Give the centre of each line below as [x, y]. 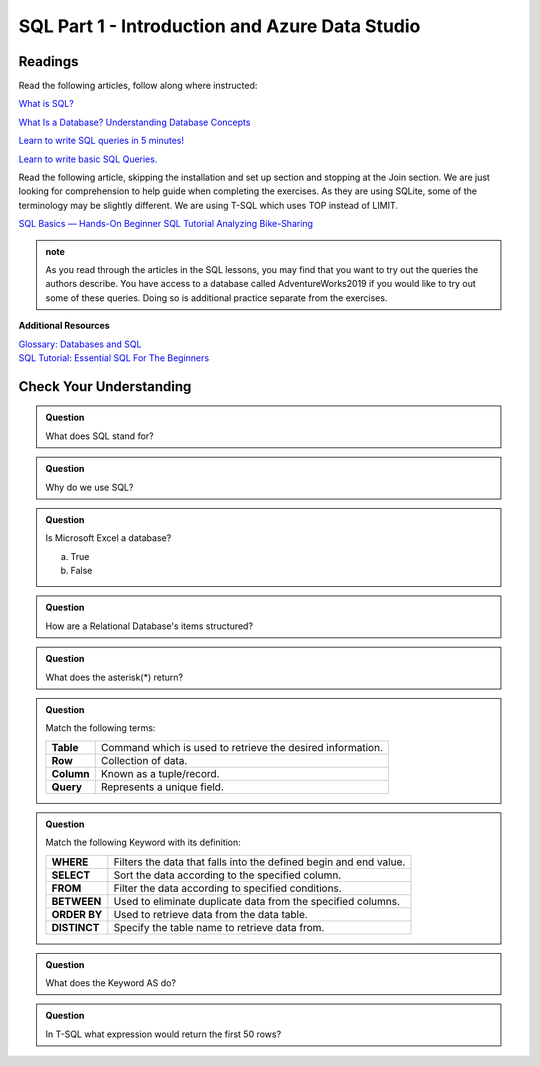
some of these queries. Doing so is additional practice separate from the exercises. [216, 297]
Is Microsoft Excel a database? [108, 538]
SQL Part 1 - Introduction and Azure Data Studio [219, 26]
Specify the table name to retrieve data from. [219, 927]
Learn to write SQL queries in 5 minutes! [101, 141]
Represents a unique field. [162, 787]
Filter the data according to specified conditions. [227, 888]
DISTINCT [75, 927]
